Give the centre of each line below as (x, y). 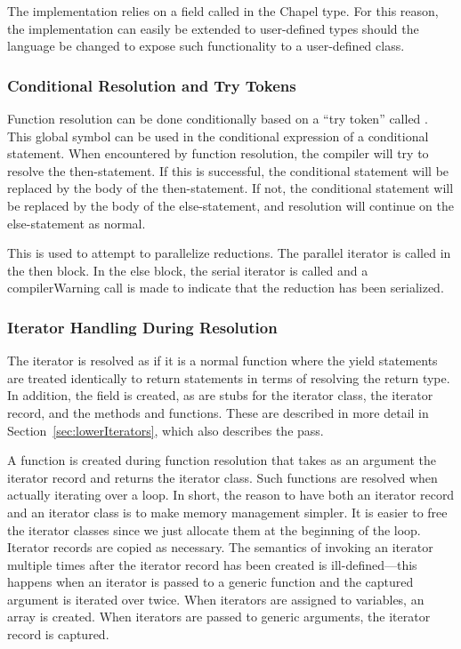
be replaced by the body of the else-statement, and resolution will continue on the (230, 205)
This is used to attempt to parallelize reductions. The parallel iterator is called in (229, 253)
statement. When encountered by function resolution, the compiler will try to (218, 153)
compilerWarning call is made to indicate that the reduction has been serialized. (226, 288)
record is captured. (58, 634)
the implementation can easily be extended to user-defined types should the (213, 28)
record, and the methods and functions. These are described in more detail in (218, 412)
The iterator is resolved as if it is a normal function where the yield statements (222, 361)
